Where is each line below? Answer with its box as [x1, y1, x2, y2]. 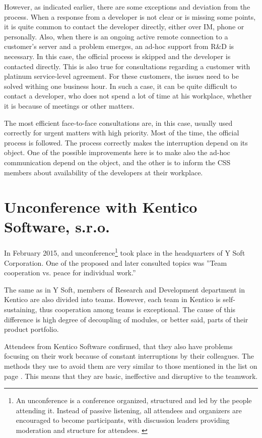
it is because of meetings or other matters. [4, 100, 135, 111]
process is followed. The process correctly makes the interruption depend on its [4, 137, 248, 148]
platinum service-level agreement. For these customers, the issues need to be [4, 71, 239, 81]
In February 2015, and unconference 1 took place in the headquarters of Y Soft [4, 246, 245, 258]
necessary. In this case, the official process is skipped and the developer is [4, 51, 231, 61]
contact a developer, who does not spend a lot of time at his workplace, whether [4, 90, 252, 101]
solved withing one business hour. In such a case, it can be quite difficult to [4, 80, 237, 91]
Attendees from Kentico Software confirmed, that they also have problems [4, 340, 233, 351]
